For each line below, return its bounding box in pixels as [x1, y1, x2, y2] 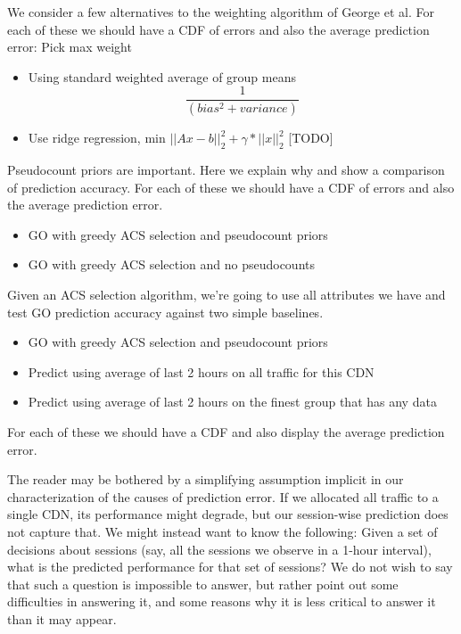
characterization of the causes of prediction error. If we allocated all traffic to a [7, 487, 439, 506]
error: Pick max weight [7, 37, 132, 56]
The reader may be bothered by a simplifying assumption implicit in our [7, 470, 404, 489]
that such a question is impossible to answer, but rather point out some [7, 574, 399, 593]
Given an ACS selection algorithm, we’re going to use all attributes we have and [7, 285, 446, 304]
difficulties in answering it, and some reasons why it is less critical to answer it [7, 592, 436, 611]
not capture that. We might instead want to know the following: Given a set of [7, 522, 438, 540]
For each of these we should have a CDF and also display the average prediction [7, 423, 445, 441]
